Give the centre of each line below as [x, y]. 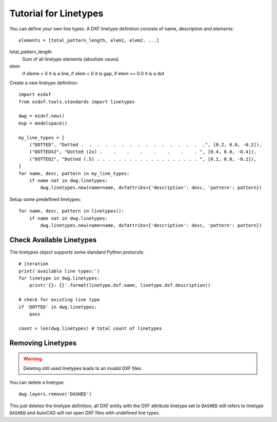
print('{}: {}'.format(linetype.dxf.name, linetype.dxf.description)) [120, 285]
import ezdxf [35, 94]
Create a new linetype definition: [44, 82]
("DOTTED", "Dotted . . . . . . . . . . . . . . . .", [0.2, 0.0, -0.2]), [145, 145]
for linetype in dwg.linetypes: [59, 278]
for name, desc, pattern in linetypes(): [71, 211]
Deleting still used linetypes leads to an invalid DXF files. [83, 368]
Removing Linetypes [43, 343]
